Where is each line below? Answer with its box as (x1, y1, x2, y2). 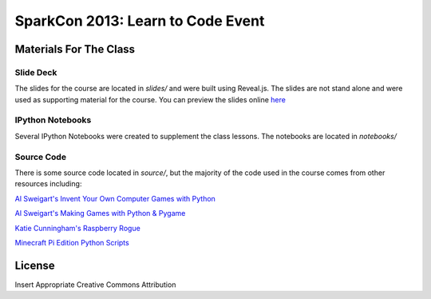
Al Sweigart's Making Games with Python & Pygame (14, 209, 186, 218)
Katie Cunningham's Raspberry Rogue (14, 223, 141, 233)
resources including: (14, 179, 82, 189)
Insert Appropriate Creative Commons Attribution (14, 280, 176, 289)
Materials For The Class (14, 42, 136, 56)
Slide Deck (14, 66, 57, 78)
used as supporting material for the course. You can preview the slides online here (14, 94, 287, 104)
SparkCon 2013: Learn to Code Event (14, 12, 265, 30)
